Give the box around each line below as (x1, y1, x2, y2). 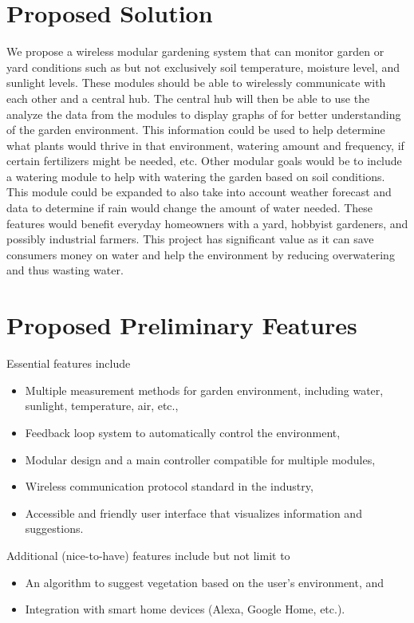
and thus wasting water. (6, 262, 124, 278)
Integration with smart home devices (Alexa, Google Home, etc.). (25, 601, 345, 617)
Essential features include (6, 355, 131, 372)
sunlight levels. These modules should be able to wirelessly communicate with (6, 74, 386, 91)
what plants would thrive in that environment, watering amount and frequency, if (6, 136, 404, 153)
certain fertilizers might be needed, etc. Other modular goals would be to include (6, 152, 402, 169)
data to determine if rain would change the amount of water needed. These (6, 199, 373, 216)
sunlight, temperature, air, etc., (25, 397, 179, 414)
